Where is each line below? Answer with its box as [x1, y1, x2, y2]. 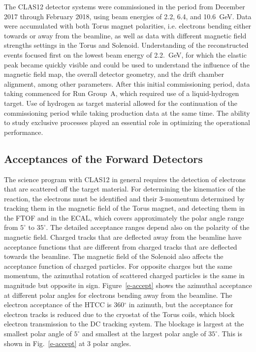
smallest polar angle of [4, 328, 72, 339]
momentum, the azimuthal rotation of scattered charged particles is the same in [4, 270, 245, 281]
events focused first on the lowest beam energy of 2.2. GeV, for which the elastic [4, 49, 247, 60]
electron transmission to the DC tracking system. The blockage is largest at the [4, 319, 244, 329]
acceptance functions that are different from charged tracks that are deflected [4, 241, 237, 252]
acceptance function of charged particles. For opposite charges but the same [4, 260, 232, 271]
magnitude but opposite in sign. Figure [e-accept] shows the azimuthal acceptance [4, 280, 252, 290]
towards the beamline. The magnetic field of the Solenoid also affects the [4, 251, 224, 261]
